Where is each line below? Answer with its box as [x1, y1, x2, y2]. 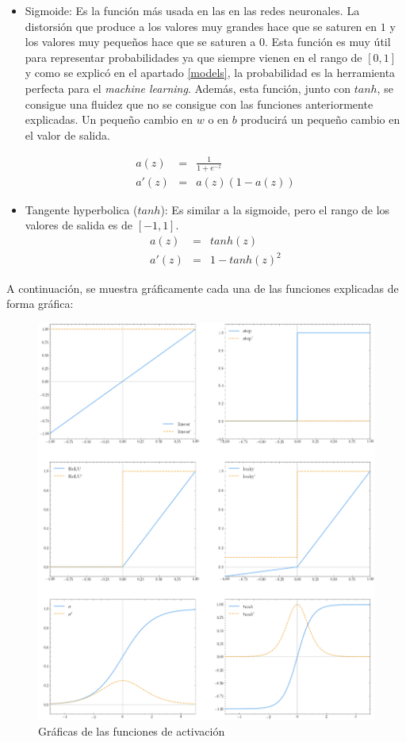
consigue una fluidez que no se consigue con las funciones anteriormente [25, 95, 373, 112]
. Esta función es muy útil [265, 33, 391, 50]
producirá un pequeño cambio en [240, 111, 400, 128]
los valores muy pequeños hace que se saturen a [25, 33, 256, 50]
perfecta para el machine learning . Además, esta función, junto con [25, 79, 350, 96]
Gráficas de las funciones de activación [38, 723, 225, 740]
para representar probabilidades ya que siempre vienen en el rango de [25, 48, 362, 65]
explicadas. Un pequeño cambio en [25, 111, 193, 128]
